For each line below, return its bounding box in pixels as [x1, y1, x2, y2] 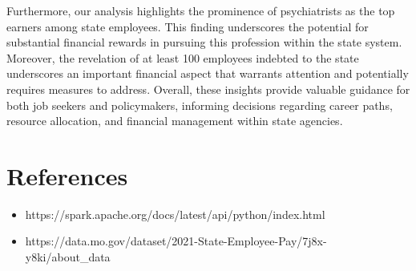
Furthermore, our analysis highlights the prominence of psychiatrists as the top [6, 2, 395, 18]
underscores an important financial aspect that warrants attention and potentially [6, 65, 409, 82]
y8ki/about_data [25, 249, 111, 265]
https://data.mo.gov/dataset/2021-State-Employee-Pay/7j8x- [25, 233, 327, 249]
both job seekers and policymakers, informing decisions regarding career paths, [6, 96, 393, 113]
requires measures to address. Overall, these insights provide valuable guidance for [6, 80, 410, 97]
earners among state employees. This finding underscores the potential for [6, 18, 369, 34]
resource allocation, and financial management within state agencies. [6, 112, 343, 129]
